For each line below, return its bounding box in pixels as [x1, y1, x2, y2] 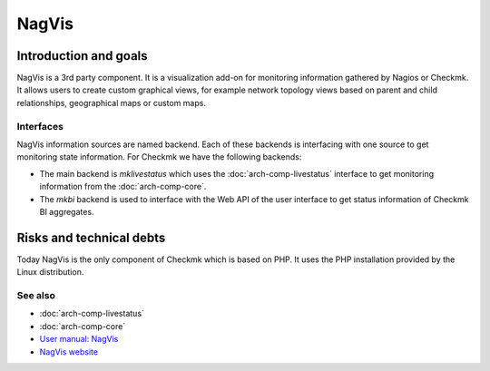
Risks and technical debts [16, 229, 166, 245]
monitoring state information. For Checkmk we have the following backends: [16, 151, 302, 162]
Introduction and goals [16, 48, 149, 63]
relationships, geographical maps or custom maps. [16, 97, 206, 108]
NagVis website [39, 346, 99, 357]
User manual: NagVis [39, 334, 119, 345]
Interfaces [16, 120, 64, 132]
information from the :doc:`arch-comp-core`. [39, 181, 207, 192]
